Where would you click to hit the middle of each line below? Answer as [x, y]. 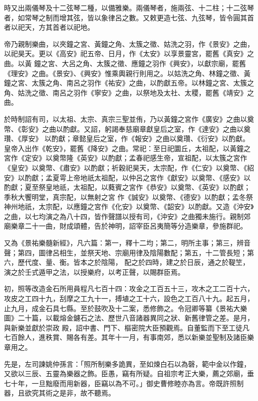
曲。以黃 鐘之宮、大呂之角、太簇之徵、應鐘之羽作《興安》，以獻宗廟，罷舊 [125, 63]
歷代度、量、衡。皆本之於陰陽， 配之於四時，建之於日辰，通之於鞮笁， [133, 262]
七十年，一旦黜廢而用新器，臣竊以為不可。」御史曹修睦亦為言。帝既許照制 [124, 383]
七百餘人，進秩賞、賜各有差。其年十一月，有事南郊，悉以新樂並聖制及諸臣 [126, 337]
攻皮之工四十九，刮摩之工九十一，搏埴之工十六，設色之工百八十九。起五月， [129, 298]
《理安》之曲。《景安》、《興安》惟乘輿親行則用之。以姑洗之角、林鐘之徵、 [124, 73]
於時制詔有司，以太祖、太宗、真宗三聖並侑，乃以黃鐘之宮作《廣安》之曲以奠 [129, 119]
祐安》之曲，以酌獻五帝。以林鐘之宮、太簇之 [181, 83]
